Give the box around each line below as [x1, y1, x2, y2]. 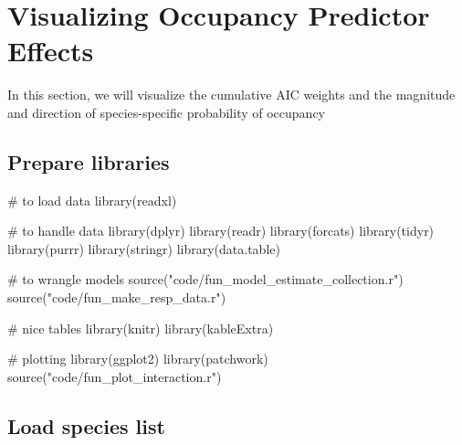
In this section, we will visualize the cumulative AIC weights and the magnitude [7, 85, 456, 104]
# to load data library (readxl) [7, 190, 177, 209]
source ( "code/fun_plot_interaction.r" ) [7, 366, 222, 386]
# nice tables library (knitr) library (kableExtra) [7, 318, 274, 337]
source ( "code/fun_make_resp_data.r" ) [7, 288, 226, 307]
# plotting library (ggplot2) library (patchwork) [7, 349, 268, 368]
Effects [7, 32, 94, 69]
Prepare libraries [7, 147, 170, 175]
